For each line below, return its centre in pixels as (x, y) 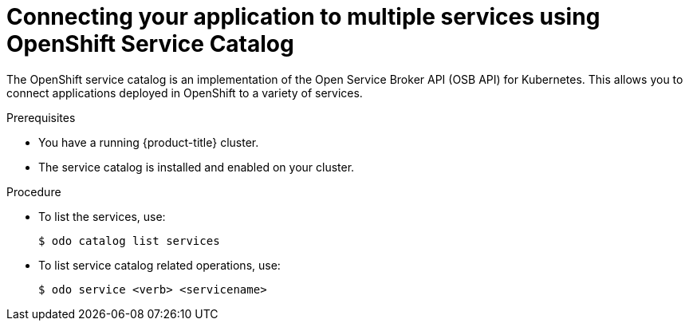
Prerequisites (41, 117)
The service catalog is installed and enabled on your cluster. (197, 167)
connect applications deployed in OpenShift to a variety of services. (185, 93)
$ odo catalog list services (129, 240)
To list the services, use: (102, 216)
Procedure (34, 191)
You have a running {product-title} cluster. (149, 142)
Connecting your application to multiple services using (303, 17)
